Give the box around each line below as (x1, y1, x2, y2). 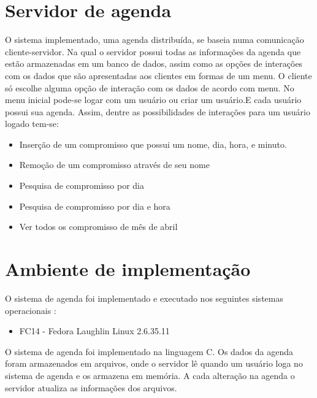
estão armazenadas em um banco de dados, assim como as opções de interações (5, 57, 303, 70)
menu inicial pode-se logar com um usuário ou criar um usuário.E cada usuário (5, 93, 302, 106)
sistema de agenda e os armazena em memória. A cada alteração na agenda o (5, 369, 295, 381)
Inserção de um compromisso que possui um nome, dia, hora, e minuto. (19, 137, 287, 150)
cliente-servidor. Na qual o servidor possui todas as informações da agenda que (5, 45, 301, 58)
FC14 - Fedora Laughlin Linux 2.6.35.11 (19, 324, 170, 337)
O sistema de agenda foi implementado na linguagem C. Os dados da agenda (5, 345, 294, 358)
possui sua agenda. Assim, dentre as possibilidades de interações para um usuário (5, 105, 310, 118)
